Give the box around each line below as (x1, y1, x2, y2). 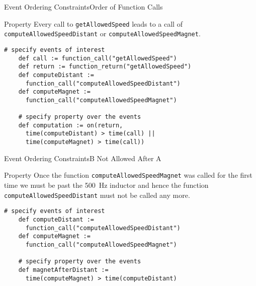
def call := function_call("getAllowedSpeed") (18, 54, 177, 62)
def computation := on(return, (18, 121, 123, 129)
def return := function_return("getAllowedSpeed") (18, 63, 192, 70)
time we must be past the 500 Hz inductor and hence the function (4, 180, 209, 190)
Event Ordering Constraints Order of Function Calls (4, 2, 163, 12)
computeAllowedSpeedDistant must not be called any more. (4, 189, 190, 200)
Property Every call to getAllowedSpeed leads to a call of (4, 18, 183, 29)
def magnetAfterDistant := (18, 266, 109, 273)
